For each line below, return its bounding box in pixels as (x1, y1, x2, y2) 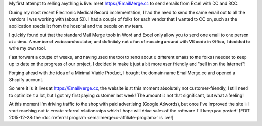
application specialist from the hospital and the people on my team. (9, 23, 144, 29)
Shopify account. (9, 76, 44, 82)
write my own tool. (9, 45, 46, 51)
